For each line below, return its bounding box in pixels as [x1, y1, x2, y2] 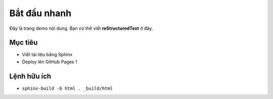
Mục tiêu [9, 38, 38, 47]
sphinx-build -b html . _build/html [22, 85, 113, 91]
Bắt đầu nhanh [9, 8, 72, 19]
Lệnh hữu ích [9, 72, 52, 80]
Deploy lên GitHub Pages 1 [22, 59, 78, 65]
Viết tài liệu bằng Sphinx [22, 52, 73, 58]
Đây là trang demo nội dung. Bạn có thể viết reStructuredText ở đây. [9, 25, 153, 31]
